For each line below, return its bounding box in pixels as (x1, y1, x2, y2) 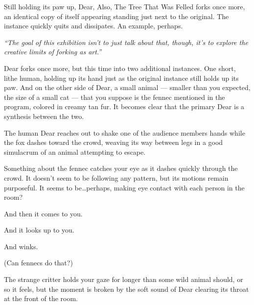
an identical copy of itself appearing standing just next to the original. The (4, 11, 229, 21)
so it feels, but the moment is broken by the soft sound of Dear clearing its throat (4, 283, 249, 294)
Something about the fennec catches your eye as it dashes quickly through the (4, 163, 238, 173)
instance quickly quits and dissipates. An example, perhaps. (4, 21, 183, 31)
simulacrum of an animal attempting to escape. (4, 146, 146, 157)
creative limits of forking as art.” (4, 47, 102, 57)
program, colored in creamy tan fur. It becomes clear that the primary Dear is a (4, 101, 245, 112)
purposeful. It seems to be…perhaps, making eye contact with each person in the (4, 182, 245, 192)
